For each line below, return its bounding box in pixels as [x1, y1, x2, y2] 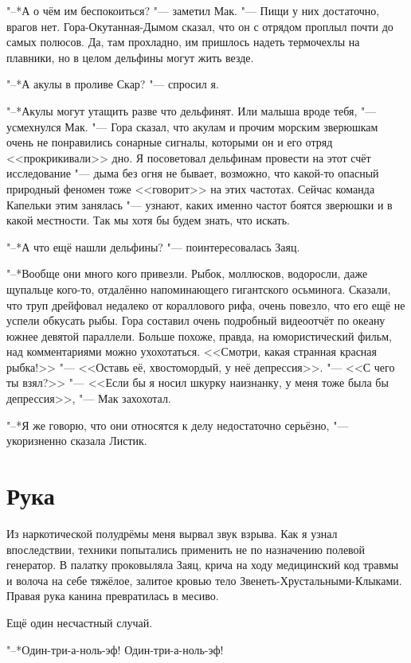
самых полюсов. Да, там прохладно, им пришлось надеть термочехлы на [6, 33, 360, 50]
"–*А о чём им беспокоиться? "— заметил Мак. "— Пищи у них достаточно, [6, 2, 380, 18]
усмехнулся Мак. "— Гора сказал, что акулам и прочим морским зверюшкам [6, 118, 378, 135]
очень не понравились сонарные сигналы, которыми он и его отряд [6, 134, 333, 150]
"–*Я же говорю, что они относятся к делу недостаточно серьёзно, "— [6, 416, 349, 433]
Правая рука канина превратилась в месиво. [6, 587, 219, 604]
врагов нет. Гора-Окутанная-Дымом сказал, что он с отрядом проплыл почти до [6, 18, 393, 34]
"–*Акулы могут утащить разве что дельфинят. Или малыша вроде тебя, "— [6, 102, 377, 119]
